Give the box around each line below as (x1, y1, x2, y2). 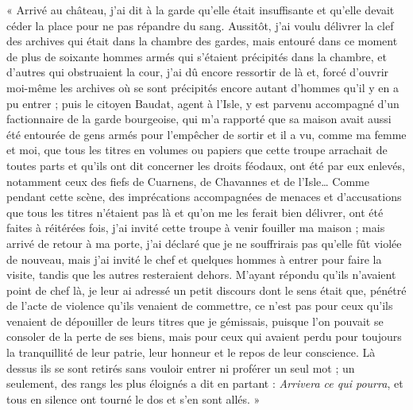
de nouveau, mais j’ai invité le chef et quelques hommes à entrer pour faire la (6, 250, 382, 267)
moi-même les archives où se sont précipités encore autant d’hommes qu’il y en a (6, 79, 399, 95)
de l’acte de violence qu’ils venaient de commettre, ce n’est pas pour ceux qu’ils (6, 297, 393, 314)
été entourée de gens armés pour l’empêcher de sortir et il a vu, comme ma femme (6, 126, 407, 142)
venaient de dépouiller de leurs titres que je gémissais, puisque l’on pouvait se (6, 312, 384, 329)
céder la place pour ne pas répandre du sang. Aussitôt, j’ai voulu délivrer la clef (6, 17, 394, 33)
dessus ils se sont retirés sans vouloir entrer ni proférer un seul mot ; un (6, 359, 355, 376)
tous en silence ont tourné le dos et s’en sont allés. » (6, 390, 261, 407)
